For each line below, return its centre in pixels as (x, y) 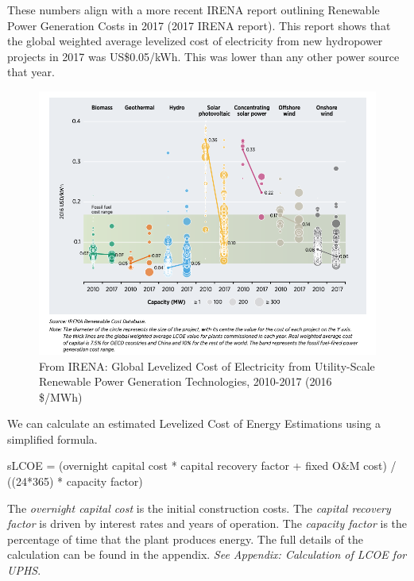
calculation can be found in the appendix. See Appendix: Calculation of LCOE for (207, 554)
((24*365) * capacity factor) (75, 481)
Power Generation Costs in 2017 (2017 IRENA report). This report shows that (199, 25)
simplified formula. (52, 439)
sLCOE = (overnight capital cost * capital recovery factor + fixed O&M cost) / (202, 466)
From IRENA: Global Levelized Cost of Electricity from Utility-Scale (207, 366)
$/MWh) (61, 396)
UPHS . (24, 570)
